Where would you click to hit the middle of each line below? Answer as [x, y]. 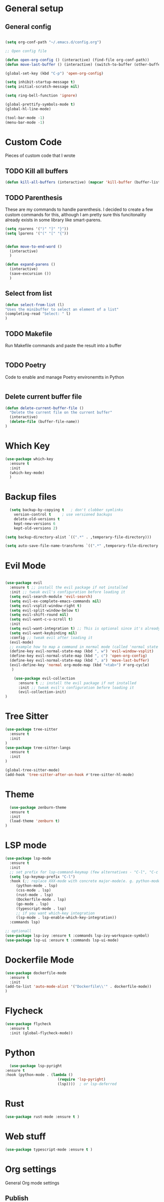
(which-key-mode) [27, 473]
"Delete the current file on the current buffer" [61, 412]
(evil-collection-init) [42, 692]
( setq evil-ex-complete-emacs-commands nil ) [55, 601]
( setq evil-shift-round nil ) [39, 615]
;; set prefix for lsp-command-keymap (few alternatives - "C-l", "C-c [84, 872]
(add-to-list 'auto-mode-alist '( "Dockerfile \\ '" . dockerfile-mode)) [78, 987]
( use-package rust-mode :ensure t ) [42, 1117]
